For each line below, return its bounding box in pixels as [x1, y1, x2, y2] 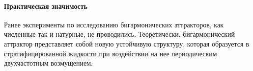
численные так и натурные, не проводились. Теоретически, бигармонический [4, 29, 235, 39]
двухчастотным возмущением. [4, 58, 93, 68]
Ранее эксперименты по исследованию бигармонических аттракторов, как [4, 19, 224, 29]
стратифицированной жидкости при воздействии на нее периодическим [4, 48, 217, 58]
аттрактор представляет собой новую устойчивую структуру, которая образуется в [4, 38, 249, 48]
